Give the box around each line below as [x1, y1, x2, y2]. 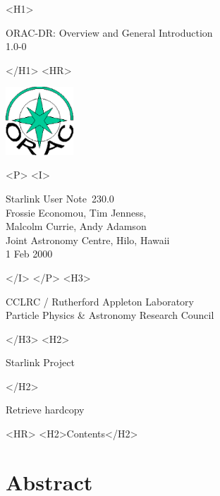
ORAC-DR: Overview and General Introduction [6, 25, 213, 40]
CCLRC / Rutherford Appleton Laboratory [6, 294, 194, 308]
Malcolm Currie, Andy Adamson [6, 219, 147, 234]
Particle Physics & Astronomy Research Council [6, 308, 214, 322]
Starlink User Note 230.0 [6, 190, 114, 205]
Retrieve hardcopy [6, 402, 85, 417]
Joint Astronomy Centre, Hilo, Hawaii [6, 232, 170, 247]
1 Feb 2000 [6, 246, 53, 261]
